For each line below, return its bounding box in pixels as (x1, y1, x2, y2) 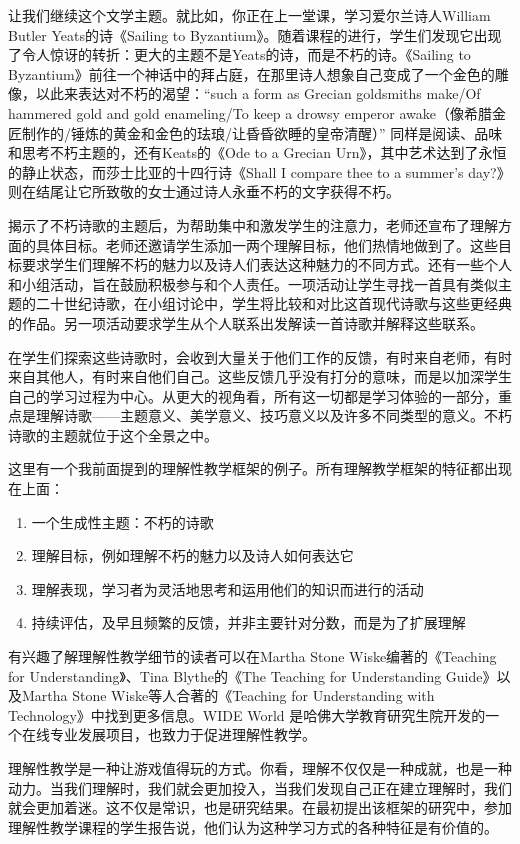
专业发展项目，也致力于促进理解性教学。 (49, 724, 316, 745)
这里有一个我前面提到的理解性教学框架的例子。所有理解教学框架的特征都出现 (8, 458, 512, 479)
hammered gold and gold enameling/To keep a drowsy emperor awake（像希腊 (8, 102, 492, 123)
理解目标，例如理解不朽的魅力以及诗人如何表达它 (31, 545, 354, 566)
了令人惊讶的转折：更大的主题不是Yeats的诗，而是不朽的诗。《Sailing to (8, 44, 471, 65)
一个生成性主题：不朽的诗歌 (31, 511, 214, 532)
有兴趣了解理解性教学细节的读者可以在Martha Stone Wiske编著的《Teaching (8, 646, 497, 667)
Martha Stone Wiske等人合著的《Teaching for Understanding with (21, 685, 435, 706)
